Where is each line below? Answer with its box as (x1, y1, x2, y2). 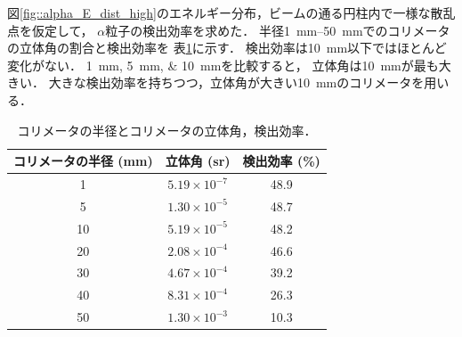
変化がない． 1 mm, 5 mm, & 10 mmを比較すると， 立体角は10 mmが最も (7, 55, 439, 74)
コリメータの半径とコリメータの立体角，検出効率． (17, 120, 317, 139)
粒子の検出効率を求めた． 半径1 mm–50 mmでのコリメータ (105, 21, 450, 39)
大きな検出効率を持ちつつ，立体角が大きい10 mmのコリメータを (48, 73, 425, 92)
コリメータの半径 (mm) (13, 152, 153, 170)
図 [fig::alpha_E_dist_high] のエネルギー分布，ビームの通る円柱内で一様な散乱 (7, 4, 456, 21)
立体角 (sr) (165, 152, 231, 170)
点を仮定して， (7, 21, 93, 39)
